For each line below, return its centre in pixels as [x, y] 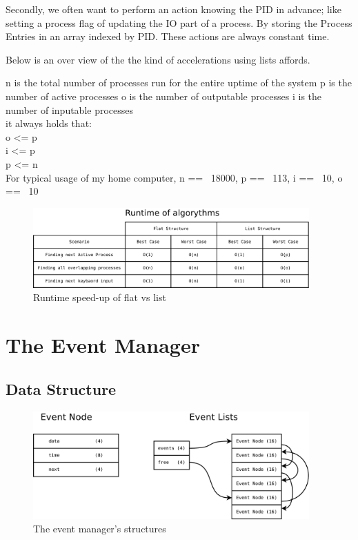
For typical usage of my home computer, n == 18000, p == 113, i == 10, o [174, 177]
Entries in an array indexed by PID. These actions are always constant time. [168, 36]
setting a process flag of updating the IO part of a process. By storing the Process [179, 22]
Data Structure [61, 388]
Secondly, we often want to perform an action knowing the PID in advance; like [173, 9]
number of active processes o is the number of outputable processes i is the [164, 96]
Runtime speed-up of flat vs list [100, 297]
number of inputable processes [70, 109]
